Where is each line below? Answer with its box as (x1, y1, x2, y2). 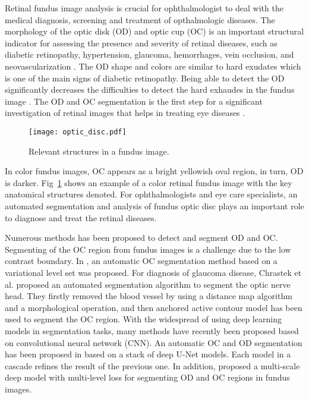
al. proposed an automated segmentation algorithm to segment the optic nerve (5, 278, 291, 290)
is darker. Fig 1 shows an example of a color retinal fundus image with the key (5, 176, 292, 188)
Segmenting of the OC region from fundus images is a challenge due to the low (5, 243, 291, 255)
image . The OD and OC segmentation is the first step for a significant (5, 95, 263, 107)
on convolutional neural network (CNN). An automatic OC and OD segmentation (5, 336, 302, 348)
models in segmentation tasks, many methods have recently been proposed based (5, 324, 299, 337)
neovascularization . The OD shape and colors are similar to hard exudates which (5, 59, 301, 72)
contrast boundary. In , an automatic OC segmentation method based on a (5, 255, 278, 267)
